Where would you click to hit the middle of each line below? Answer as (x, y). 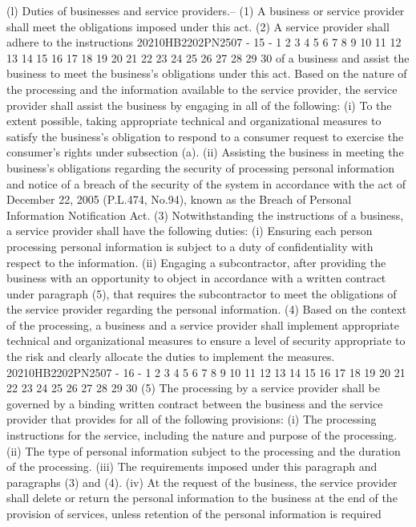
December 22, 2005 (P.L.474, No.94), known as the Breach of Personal (179, 199)
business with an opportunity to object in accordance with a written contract (196, 278)
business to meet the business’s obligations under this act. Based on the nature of (207, 73)
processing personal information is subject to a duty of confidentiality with (190, 246)
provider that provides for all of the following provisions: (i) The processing (192, 419)
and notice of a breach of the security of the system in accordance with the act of (206, 183)
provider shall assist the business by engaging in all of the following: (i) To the (199, 105)
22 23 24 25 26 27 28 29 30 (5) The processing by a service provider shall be (193, 388)
